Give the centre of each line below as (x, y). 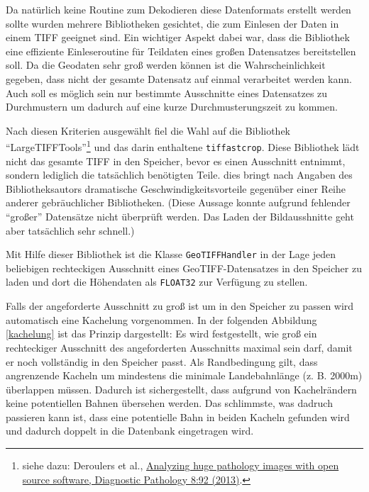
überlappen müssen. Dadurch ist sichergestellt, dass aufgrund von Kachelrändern (181, 389)
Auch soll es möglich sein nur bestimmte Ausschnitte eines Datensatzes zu (167, 93)
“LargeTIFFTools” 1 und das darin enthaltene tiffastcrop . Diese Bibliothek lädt (183, 146)
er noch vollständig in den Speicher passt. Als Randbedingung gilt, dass (162, 361)
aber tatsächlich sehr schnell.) (70, 230)
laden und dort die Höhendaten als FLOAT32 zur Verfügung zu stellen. (157, 282)
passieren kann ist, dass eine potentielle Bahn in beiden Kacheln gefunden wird (178, 416)
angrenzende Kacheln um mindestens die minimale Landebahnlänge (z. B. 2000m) (184, 375)
